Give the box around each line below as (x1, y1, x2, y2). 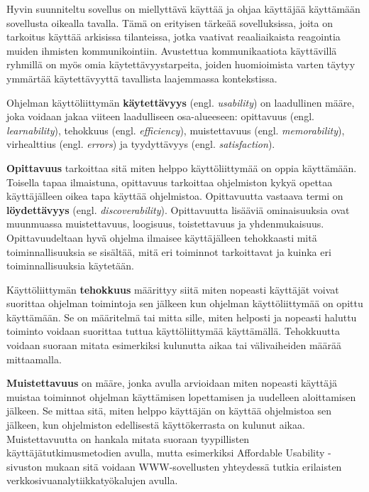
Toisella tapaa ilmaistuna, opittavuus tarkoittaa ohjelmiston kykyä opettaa (6, 174, 333, 189)
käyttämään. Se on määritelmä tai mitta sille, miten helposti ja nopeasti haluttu (6, 309, 357, 324)
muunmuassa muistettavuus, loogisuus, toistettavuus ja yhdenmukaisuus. (6, 216, 324, 231)
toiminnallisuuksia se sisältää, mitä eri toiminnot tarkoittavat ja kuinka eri (6, 244, 331, 259)
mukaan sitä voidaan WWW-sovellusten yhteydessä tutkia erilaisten (45, 459, 342, 474)
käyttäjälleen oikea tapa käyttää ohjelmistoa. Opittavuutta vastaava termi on (6, 188, 343, 203)
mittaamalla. (6, 351, 62, 366)
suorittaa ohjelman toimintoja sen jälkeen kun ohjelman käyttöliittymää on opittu (6, 296, 363, 311)
